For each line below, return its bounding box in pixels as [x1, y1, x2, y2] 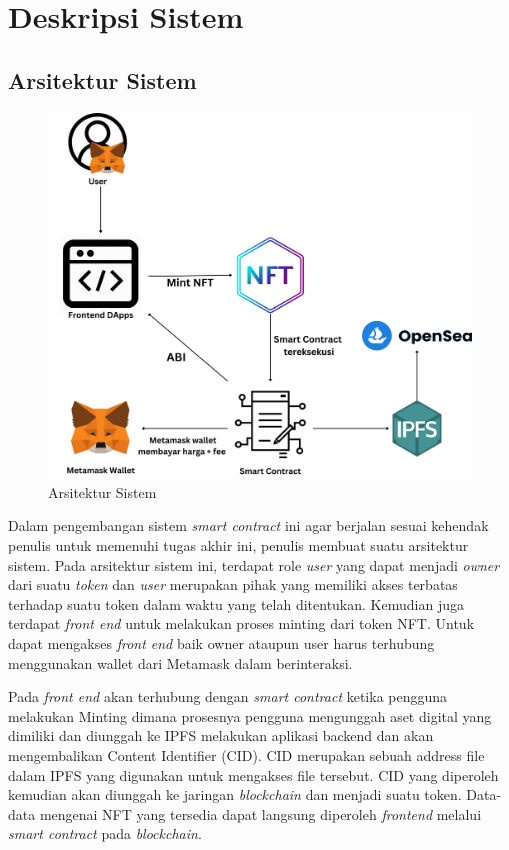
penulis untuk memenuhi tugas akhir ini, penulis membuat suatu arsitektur [8, 534, 469, 555]
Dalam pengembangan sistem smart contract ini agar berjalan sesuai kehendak [8, 515, 489, 536]
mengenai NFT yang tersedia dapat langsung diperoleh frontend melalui [39, 803, 482, 824]
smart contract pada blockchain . [8, 823, 202, 844]
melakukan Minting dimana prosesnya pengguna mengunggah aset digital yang [8, 705, 492, 726]
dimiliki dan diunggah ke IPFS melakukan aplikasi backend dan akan [8, 725, 434, 746]
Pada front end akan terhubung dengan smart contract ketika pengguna [8, 686, 448, 707]
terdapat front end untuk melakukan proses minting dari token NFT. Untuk [8, 613, 475, 634]
